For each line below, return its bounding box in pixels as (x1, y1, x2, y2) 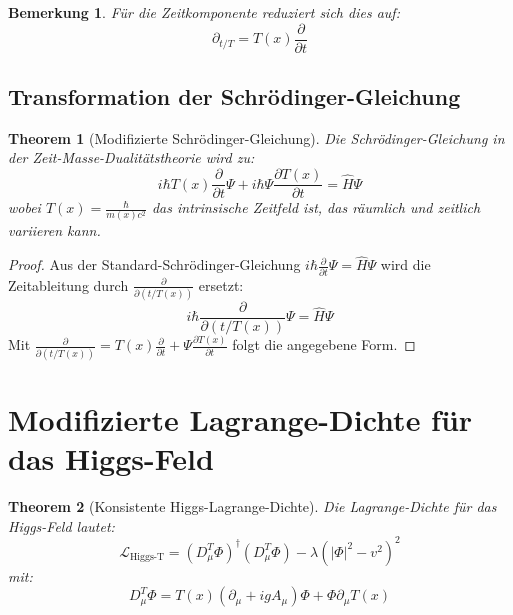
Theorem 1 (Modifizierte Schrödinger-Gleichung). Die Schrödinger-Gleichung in (8, 127, 505, 148)
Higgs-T (130, 552, 165, 563)
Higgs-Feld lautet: (8, 515, 115, 536)
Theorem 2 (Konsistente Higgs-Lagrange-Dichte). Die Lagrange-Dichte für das (8, 495, 497, 516)
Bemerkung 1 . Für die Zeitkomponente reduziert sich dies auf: (8, 2, 400, 22)
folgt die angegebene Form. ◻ (232, 334, 416, 355)
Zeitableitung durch (8, 274, 129, 295)
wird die (380, 254, 431, 275)
